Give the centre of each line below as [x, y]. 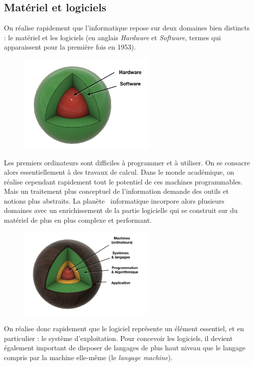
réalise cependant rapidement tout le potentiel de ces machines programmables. [123, 181]
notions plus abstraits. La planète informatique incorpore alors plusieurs [114, 200]
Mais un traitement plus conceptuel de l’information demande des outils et [116, 191]
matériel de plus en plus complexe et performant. [78, 220]
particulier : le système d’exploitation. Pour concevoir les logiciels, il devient [118, 338]
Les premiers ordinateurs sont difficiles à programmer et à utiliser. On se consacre [127, 162]
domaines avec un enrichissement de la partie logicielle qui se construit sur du [121, 210]
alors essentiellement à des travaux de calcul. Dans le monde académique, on [119, 172]
